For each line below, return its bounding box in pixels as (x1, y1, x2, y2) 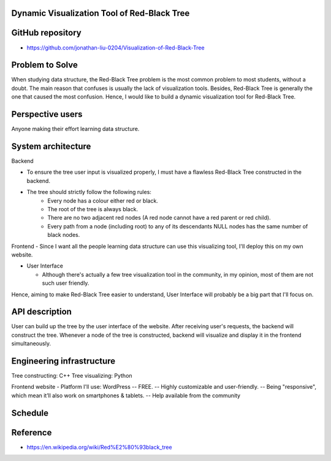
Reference (11, 427, 52, 438)
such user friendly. (42, 279, 89, 287)
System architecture (11, 141, 91, 151)
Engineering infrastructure (11, 356, 116, 366)
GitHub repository (11, 28, 82, 38)
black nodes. (47, 231, 80, 239)
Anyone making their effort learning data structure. (11, 126, 140, 133)
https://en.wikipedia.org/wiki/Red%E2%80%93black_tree (26, 443, 172, 451)
